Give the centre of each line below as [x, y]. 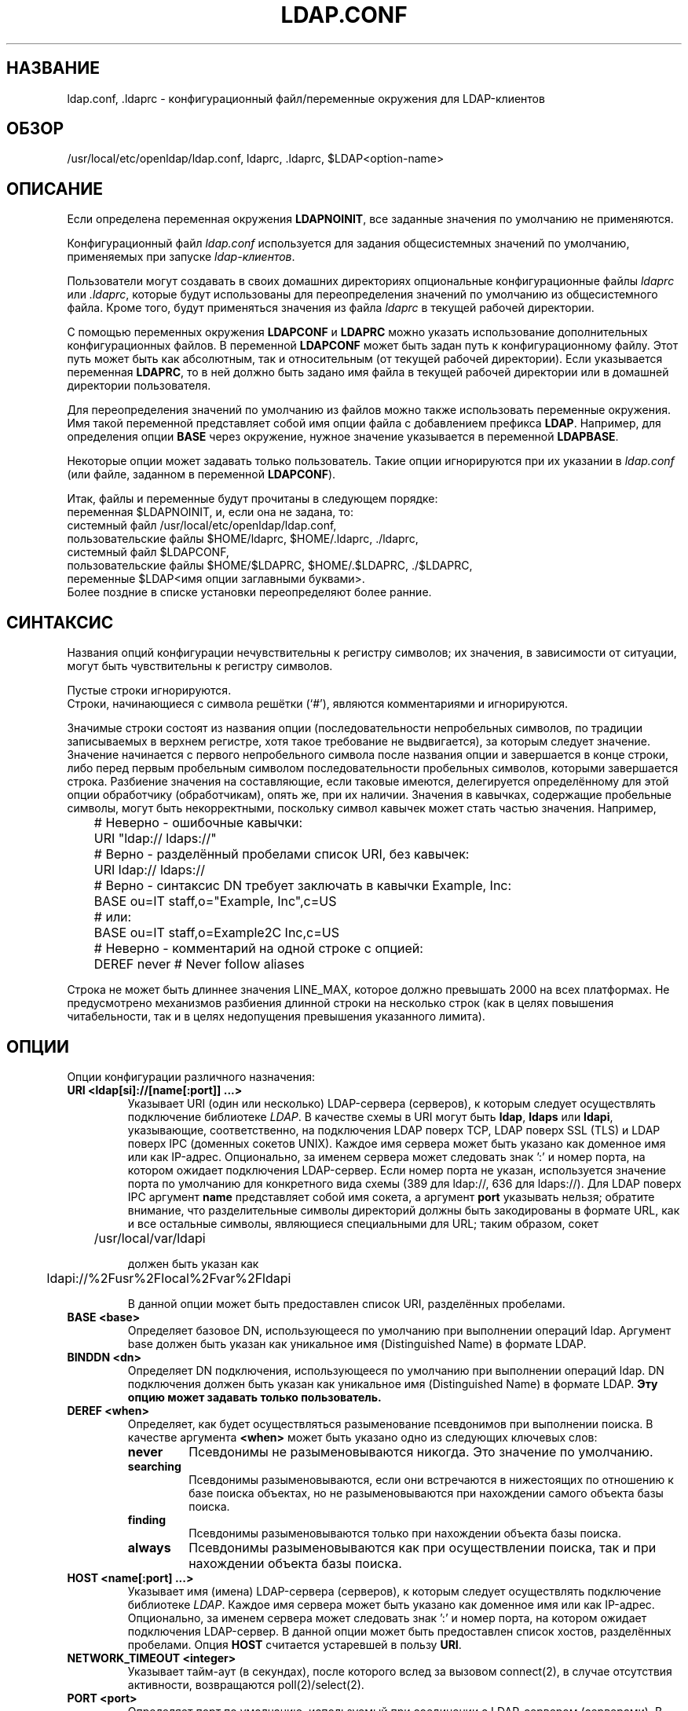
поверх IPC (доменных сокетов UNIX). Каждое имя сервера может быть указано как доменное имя [397, 1143]
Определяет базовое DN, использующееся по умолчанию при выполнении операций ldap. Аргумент [399, 1330]
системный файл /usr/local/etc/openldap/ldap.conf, [202, 526]
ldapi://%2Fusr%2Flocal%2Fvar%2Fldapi [169, 1278]
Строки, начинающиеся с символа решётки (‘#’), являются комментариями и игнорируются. [318, 704]
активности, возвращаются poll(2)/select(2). [246, 1684]
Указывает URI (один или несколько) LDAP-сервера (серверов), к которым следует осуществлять [392, 1103]
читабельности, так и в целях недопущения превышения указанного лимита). [276, 1017]
